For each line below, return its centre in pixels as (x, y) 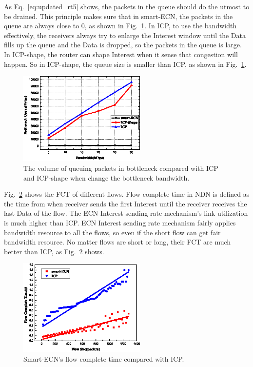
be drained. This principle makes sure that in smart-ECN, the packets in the (118, 16)
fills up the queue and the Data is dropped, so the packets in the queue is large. (123, 45)
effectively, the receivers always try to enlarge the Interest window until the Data (125, 35)
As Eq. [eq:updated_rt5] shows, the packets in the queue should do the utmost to (127, 6)
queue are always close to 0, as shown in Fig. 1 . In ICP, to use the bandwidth (120, 26)
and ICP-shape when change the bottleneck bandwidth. (107, 177)
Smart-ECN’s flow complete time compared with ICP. (104, 358)
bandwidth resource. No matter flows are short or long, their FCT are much (117, 242)
